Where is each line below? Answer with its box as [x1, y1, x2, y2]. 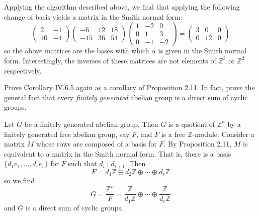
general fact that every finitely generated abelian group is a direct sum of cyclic [4, 92, 248, 102]
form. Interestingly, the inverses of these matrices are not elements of [4, 55, 216, 65]
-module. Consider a [192, 128, 254, 139]
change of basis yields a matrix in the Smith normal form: [4, 11, 183, 22]
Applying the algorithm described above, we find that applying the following [4, 2, 240, 12]
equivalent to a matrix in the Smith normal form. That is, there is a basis [4, 148, 231, 159]
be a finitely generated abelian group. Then [24, 118, 158, 129]
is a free [161, 128, 186, 139]
